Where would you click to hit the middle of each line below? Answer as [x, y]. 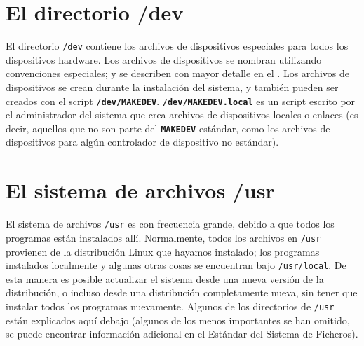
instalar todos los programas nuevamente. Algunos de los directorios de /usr [170, 306]
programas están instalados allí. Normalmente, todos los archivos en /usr [163, 237]
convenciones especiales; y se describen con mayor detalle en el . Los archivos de [177, 73]
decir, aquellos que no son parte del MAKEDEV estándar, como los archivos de [168, 128]
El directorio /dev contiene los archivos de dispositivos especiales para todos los [177, 46]
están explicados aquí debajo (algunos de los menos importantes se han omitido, [178, 320]
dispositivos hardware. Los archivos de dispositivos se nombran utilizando [164, 59]
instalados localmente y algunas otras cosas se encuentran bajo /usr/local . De [176, 265]
